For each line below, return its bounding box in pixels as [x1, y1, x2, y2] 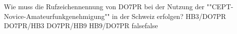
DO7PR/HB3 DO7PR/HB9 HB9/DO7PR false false [4, 20, 158, 31]
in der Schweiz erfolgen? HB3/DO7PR [112, 11, 226, 21]
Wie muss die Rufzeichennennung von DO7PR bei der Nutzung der [4, 1, 205, 11]
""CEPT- [206, 1, 234, 11]
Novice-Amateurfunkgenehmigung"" [4, 11, 110, 21]
